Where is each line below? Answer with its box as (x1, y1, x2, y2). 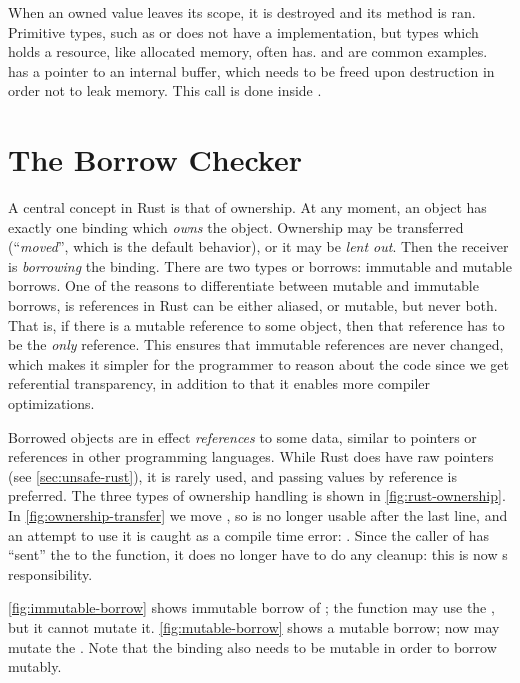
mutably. (8, 656, 62, 677)
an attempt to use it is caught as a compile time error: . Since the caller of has (8, 524, 490, 545)
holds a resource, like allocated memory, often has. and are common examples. (8, 41, 488, 62)
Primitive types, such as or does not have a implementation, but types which (8, 21, 479, 42)
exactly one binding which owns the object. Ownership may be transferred (8, 216, 464, 237)
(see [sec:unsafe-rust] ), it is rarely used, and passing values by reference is (8, 465, 457, 486)
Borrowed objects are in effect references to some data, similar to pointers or (8, 426, 477, 447)
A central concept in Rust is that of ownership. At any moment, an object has (8, 197, 487, 218)
